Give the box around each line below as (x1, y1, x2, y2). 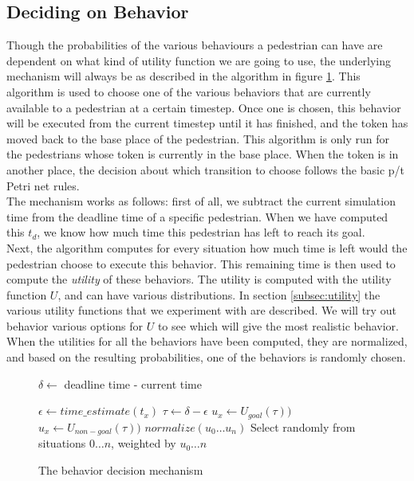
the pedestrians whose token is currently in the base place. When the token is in (6, 146, 399, 162)
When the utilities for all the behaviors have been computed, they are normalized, (6, 333, 408, 350)
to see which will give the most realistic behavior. (157, 317, 399, 334)
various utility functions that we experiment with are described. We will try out (6, 302, 396, 319)
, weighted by (111, 435, 176, 452)
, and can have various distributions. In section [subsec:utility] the (57, 286, 380, 303)
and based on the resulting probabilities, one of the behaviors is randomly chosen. (6, 349, 406, 366)
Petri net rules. (6, 177, 80, 194)
